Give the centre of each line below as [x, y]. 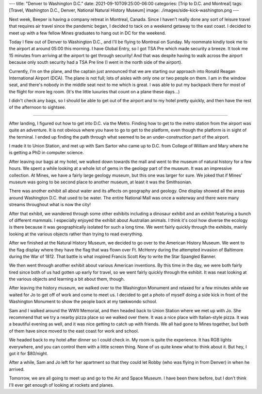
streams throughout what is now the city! [50, 205]
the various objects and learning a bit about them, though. [67, 279]
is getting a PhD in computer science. [47, 153]
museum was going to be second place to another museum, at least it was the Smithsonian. [101, 182]
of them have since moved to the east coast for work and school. [74, 331]
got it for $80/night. [29, 353]
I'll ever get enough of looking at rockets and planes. [61, 385]
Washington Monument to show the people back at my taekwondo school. [83, 302]
